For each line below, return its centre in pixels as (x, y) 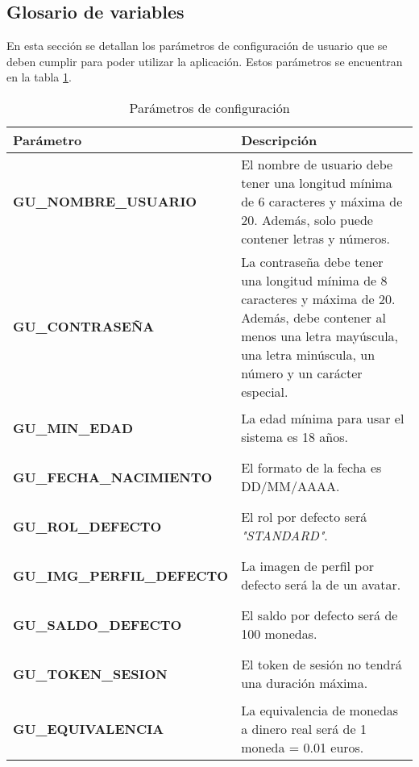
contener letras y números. (315, 238)
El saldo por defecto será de (319, 615)
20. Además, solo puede (307, 219)
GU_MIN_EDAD (73, 427)
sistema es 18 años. (295, 437)
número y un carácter (302, 373)
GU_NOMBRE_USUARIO (105, 201)
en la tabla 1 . (39, 77)
